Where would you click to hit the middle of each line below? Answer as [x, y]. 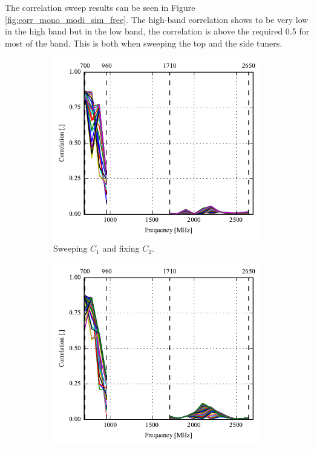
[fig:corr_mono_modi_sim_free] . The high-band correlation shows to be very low [157, 19]
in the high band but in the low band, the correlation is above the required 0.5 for [157, 31]
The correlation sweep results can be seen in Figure [100, 7]
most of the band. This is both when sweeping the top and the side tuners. [144, 43]
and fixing [121, 248]
